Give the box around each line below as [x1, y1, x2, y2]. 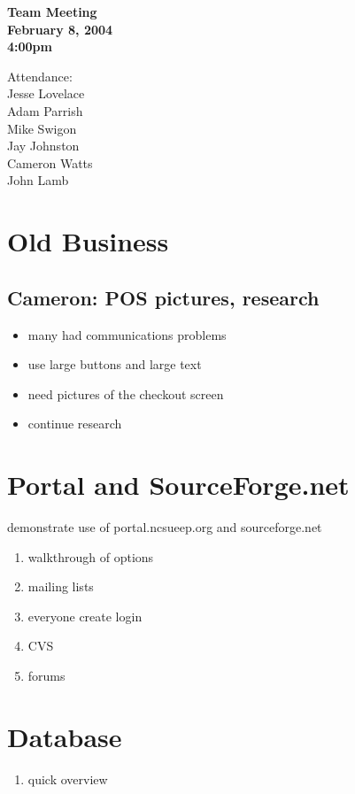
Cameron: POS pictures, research [7, 283, 320, 311]
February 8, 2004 [7, 19, 113, 38]
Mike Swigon [7, 119, 77, 137]
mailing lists [27, 577, 94, 596]
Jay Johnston [7, 136, 80, 155]
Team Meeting [7, 3, 97, 20]
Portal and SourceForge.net [7, 466, 350, 503]
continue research [27, 414, 122, 433]
